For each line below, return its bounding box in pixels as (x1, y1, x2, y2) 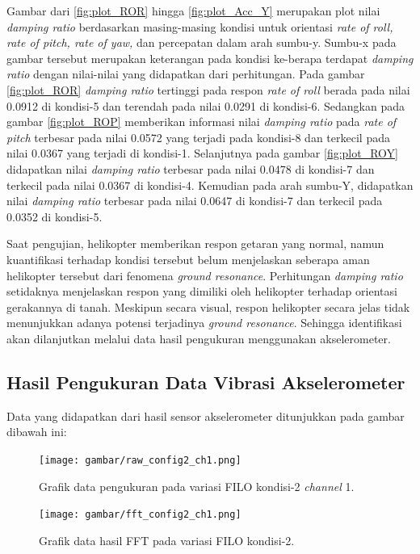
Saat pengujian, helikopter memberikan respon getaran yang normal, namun (6, 235, 384, 252)
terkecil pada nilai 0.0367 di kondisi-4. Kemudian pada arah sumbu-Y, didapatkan (6, 176, 414, 193)
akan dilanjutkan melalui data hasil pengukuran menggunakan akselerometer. (6, 329, 391, 346)
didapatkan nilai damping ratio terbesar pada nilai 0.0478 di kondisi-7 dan (6, 160, 375, 177)
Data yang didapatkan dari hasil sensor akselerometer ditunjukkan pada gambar (6, 407, 405, 424)
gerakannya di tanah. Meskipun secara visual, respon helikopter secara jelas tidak (6, 298, 410, 315)
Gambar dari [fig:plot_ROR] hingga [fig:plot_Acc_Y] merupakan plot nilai (6, 2, 380, 19)
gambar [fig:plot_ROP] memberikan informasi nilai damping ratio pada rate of (6, 113, 397, 130)
